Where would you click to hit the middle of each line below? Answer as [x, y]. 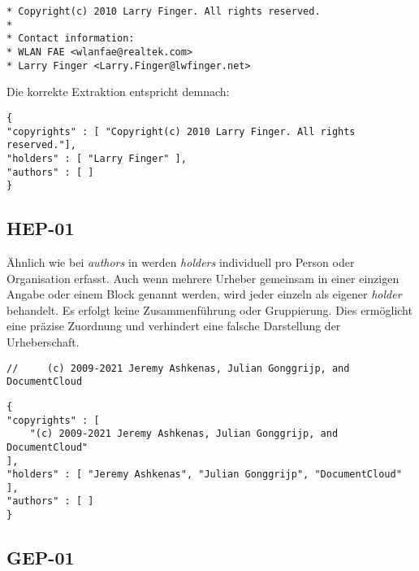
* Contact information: [71, 39]
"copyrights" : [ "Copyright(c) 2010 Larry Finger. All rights [181, 131]
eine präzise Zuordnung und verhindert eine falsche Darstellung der [174, 326]
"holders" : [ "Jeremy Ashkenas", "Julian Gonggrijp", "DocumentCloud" [204, 475]
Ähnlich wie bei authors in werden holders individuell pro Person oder [181, 262]
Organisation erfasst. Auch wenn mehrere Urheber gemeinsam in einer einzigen [203, 278]
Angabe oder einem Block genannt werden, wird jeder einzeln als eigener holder [204, 294]
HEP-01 [41, 228]
